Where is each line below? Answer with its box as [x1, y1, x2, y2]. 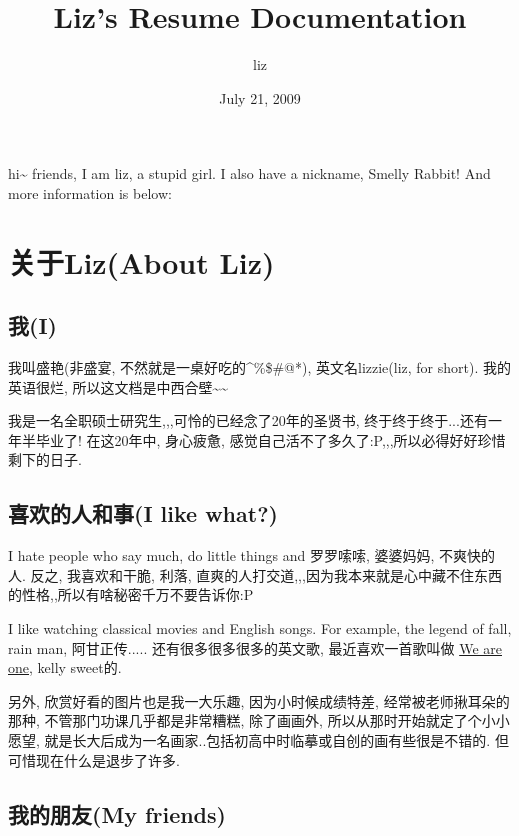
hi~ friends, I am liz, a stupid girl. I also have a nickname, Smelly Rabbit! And [8, 163, 491, 184]
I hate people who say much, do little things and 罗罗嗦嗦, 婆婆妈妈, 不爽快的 [8, 545, 496, 566]
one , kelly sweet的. [8, 657, 122, 678]
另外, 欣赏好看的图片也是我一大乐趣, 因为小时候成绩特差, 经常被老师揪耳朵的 [8, 690, 510, 711]
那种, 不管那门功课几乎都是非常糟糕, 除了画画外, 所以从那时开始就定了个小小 [8, 710, 510, 731]
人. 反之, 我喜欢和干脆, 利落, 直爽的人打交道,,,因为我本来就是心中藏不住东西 [8, 564, 502, 585]
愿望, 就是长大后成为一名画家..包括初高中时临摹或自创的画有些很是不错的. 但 [8, 730, 509, 750]
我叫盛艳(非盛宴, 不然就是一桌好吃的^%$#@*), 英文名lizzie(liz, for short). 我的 [8, 357, 511, 378]
